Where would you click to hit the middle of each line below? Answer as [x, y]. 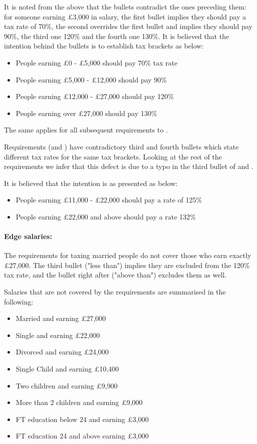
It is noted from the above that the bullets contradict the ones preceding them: [125, 6]
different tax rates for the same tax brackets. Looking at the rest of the [113, 156]
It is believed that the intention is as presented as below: [91, 183]
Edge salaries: [28, 236]
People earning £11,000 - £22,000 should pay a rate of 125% [109, 200]
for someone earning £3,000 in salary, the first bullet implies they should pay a [125, 16]
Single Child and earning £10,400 [67, 369]
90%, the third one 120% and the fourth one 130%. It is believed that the [117, 36]
